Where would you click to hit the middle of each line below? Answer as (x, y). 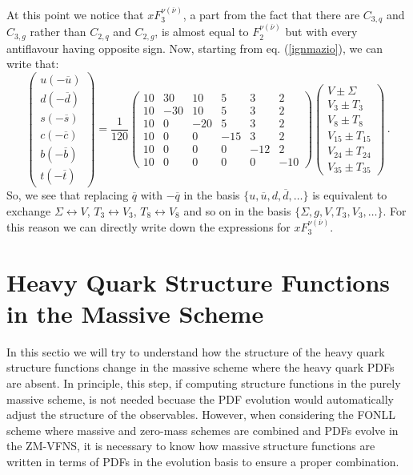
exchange (29, 210)
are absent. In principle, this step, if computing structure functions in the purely (204, 383)
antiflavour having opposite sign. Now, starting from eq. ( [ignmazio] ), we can (195, 48)
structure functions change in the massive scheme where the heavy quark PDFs (200, 367)
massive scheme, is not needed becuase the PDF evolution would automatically (200, 399)
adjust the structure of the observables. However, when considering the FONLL (201, 415)
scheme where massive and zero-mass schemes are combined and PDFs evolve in (202, 430)
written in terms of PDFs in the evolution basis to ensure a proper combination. (203, 462)
